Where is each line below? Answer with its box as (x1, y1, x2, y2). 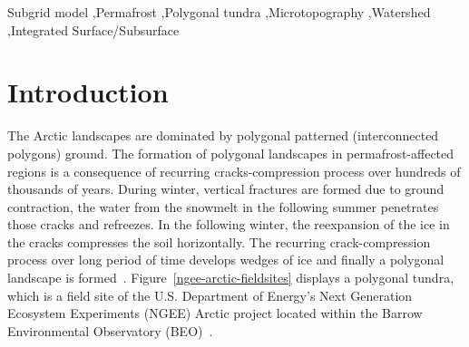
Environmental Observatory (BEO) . (7, 321, 213, 340)
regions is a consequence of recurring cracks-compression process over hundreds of (7, 161, 461, 180)
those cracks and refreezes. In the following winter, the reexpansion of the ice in (7, 215, 450, 234)
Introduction (7, 73, 169, 111)
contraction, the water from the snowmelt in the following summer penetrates (7, 197, 439, 216)
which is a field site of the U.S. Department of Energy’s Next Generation (7, 285, 413, 304)
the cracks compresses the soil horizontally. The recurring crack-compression (7, 232, 431, 251)
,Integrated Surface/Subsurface (7, 20, 180, 39)
